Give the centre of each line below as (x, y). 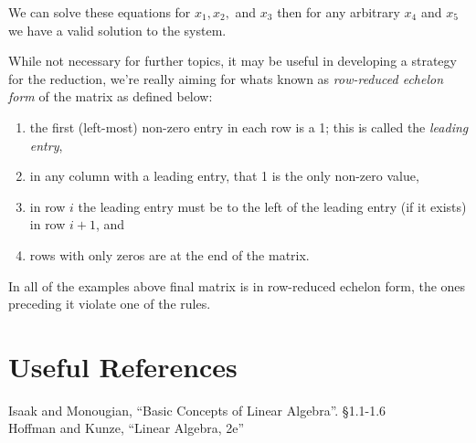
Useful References (123, 366)
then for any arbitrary (338, 12)
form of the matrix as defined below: (111, 96)
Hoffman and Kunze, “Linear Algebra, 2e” (127, 428)
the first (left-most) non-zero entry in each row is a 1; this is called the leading (249, 127)
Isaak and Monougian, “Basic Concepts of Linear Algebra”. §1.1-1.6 (197, 410)
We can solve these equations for (100, 12)
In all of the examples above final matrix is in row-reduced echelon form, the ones (237, 285)
